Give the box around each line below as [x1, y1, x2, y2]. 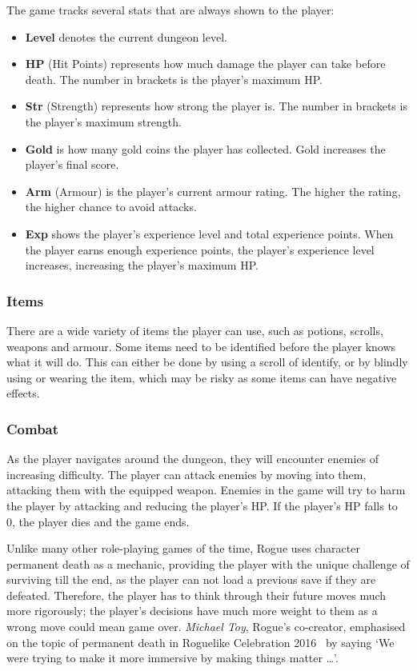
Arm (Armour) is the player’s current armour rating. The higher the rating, [25, 182, 401, 199]
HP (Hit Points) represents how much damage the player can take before [25, 55, 386, 72]
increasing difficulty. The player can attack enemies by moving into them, [6, 465, 367, 482]
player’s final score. [25, 156, 119, 173]
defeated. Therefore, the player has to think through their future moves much [6, 586, 387, 603]
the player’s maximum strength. [25, 113, 182, 130]
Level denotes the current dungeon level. [25, 28, 227, 45]
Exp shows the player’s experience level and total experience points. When [25, 225, 394, 242]
